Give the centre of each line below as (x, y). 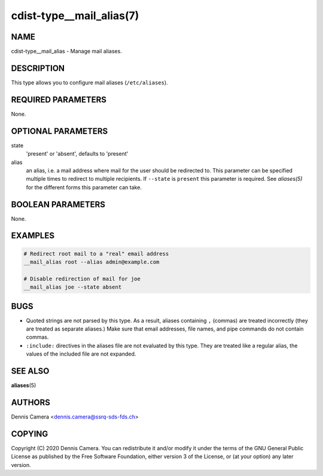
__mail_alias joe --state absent (73, 287)
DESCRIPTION (38, 68)
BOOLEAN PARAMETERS (58, 204)
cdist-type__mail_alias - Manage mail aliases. (66, 51)
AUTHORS (31, 402)
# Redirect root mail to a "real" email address (96, 254)
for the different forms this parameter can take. (84, 187)
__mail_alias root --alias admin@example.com (92, 262)
